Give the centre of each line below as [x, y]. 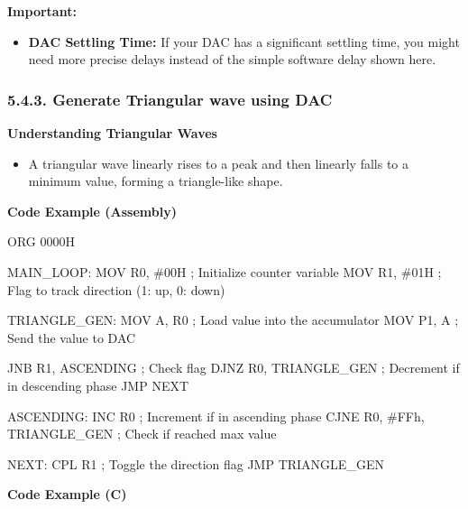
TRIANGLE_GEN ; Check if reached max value [142, 434]
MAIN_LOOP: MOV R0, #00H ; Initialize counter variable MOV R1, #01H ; [225, 271]
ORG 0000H [41, 241]
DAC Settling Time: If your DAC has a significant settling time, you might [244, 41]
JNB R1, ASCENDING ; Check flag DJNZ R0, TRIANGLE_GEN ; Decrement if [234, 368]
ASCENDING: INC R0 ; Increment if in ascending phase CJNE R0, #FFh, [216, 416]
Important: [42, 11]
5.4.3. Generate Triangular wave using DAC [170, 99]
